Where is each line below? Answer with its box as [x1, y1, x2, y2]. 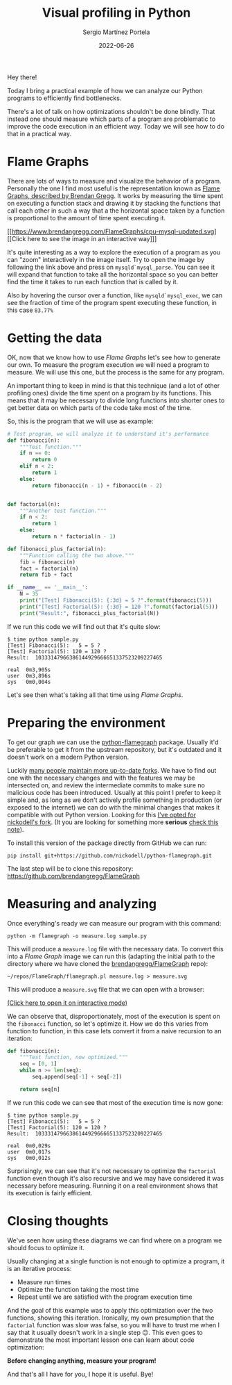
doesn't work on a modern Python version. [7, 753, 130, 761]
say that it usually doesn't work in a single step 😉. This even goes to [7, 1328, 203, 1336]
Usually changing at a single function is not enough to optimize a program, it [7, 1256, 225, 1265]
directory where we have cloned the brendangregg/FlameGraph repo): [7, 959, 208, 967]
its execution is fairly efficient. [7, 1188, 93, 1197]
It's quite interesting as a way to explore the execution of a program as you [7, 248, 220, 256]
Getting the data [7, 330, 102, 346]
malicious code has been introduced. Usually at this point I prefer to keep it [7, 788, 222, 796]
